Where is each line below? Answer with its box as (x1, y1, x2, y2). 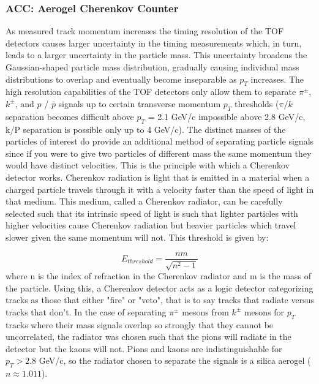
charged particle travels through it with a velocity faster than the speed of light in (6, 183, 314, 195)
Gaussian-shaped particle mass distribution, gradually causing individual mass (6, 61, 299, 73)
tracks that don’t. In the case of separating (6, 305, 167, 318)
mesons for (244, 305, 285, 318)
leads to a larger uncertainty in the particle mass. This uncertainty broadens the (6, 48, 307, 61)
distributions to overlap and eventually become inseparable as (6, 72, 237, 85)
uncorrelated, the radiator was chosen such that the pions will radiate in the (6, 330, 291, 343)
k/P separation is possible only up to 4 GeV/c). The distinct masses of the (6, 122, 286, 135)
